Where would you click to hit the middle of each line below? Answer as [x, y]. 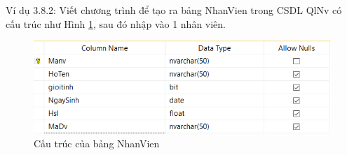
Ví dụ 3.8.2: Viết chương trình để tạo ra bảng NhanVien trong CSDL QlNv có [174, 10]
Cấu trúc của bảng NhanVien [97, 143]
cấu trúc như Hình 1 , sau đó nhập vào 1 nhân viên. [116, 23]
